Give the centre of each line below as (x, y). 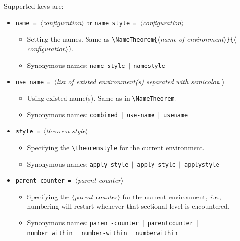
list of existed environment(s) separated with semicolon (138, 81)
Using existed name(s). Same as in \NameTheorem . (102, 98)
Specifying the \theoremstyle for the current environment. (116, 147)
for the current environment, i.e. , (172, 196)
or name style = (111, 22)
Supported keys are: (34, 6)
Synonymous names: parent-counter (83, 222)
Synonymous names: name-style (76, 65)
